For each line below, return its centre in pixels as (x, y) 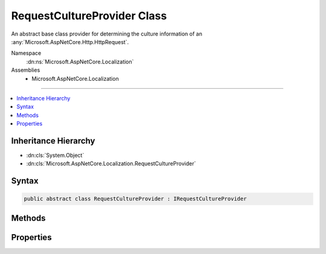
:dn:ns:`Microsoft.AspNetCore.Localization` (80, 62)
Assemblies (26, 70)
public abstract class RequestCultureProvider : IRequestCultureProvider (135, 199)
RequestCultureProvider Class (89, 16)
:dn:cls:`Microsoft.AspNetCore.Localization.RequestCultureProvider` (111, 164)
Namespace (26, 53)
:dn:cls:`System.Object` (55, 155)
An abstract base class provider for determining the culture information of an (107, 34)
